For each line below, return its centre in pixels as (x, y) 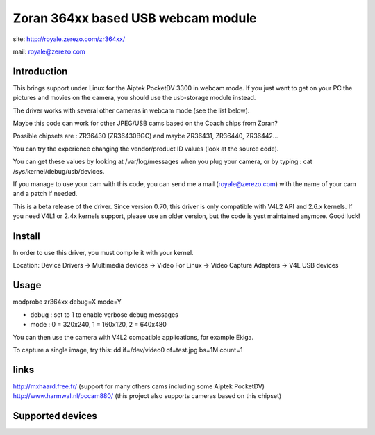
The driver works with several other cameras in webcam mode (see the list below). (131, 110)
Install (27, 236)
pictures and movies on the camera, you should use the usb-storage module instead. (134, 98)
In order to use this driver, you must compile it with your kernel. (103, 253)
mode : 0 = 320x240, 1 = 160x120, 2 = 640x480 (98, 325)
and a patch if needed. (45, 194)
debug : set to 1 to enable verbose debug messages (104, 314)
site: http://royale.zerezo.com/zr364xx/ (69, 39)
